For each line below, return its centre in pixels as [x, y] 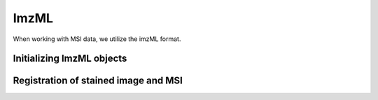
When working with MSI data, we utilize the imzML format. [97, 39]
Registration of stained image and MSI [98, 81]
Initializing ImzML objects [70, 59]
